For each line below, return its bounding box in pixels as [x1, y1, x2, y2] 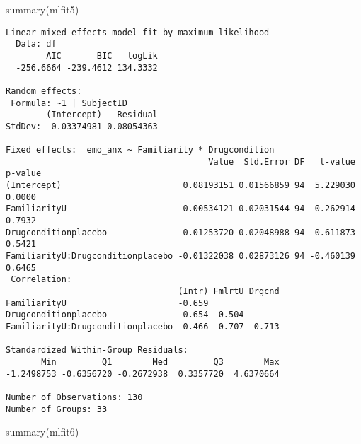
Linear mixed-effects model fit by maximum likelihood [6, 27, 270, 37]
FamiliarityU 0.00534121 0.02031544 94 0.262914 [6, 204, 355, 214]
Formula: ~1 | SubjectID [11, 98, 127, 108]
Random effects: [6, 86, 82, 96]
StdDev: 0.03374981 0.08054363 [6, 121, 158, 132]
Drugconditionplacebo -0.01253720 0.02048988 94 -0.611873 [6, 227, 355, 238]
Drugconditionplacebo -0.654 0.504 [6, 310, 244, 320]
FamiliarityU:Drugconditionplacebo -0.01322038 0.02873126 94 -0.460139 [6, 251, 355, 262]
